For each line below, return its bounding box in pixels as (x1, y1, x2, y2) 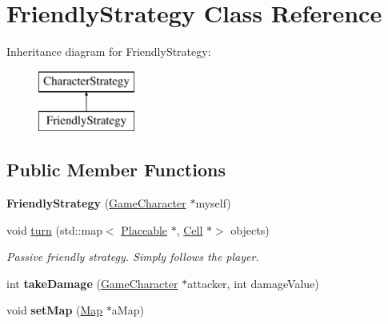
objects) (230, 221, 270, 238)
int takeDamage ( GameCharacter (6, 275, 178, 291)
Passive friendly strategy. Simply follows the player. (6, 248, 259, 265)
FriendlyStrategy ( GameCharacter (6, 195, 186, 211)
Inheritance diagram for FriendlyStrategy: (6, 43, 211, 60)
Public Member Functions (6, 157, 226, 182)
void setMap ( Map (6, 302, 103, 318)
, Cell (176, 221, 203, 238)
